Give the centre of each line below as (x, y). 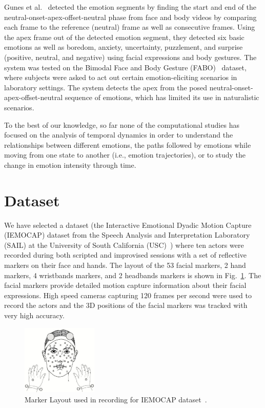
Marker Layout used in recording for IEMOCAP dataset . (116, 399)
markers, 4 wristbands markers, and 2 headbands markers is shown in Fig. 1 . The (133, 275)
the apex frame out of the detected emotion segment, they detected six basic (124, 37)
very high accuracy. (34, 315)
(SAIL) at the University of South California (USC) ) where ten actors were (124, 245)
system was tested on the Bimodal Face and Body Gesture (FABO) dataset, (125, 67)
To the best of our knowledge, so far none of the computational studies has (122, 124)
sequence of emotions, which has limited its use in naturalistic (162, 97)
